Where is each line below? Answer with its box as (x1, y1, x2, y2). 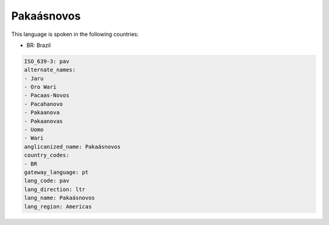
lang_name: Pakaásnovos (24, 195, 96, 201)
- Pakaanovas (24, 118, 63, 124)
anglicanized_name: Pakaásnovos (24, 143, 121, 150)
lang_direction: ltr (24, 186, 85, 193)
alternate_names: (24, 66, 76, 73)
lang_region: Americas (24, 203, 92, 210)
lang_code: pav (24, 177, 69, 184)
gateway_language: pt (24, 169, 89, 176)
